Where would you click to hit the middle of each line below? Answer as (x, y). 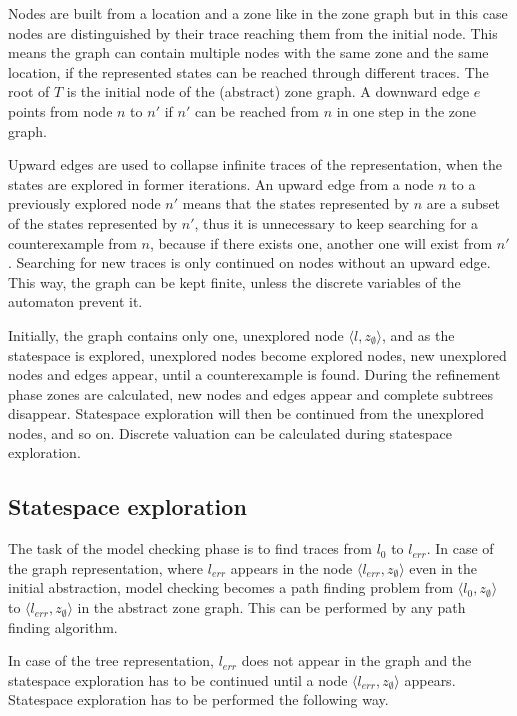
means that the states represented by (296, 203)
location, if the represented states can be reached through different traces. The (248, 71)
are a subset (463, 203)
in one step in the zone (406, 110)
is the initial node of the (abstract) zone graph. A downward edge (268, 91)
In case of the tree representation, (111, 660)
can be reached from (257, 110)
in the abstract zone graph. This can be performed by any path (271, 607)
